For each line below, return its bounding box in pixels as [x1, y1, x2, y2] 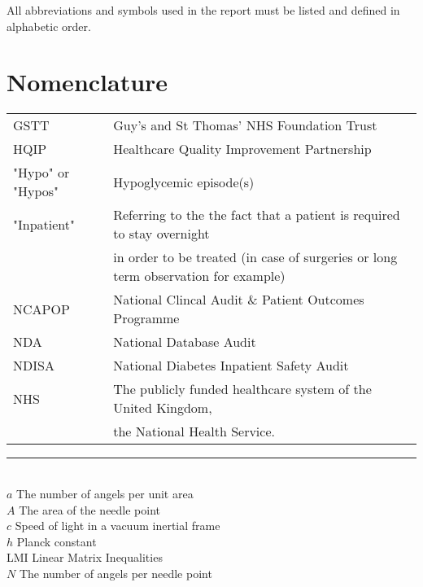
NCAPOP [13, 299, 70, 318]
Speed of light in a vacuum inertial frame [15, 517, 220, 534]
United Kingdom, [113, 398, 212, 418]
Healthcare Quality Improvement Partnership [113, 139, 372, 159]
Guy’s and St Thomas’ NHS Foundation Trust [113, 116, 377, 135]
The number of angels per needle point [19, 564, 212, 581]
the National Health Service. [113, 422, 275, 441]
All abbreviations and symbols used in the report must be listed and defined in [7, 2, 400, 18]
